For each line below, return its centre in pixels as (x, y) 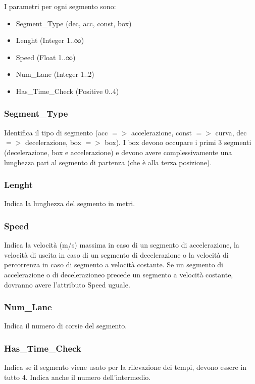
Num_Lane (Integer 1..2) (55, 74)
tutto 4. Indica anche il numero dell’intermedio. (78, 377)
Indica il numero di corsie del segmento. (66, 326)
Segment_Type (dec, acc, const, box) (74, 23)
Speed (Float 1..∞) (46, 57)
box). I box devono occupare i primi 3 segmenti (178, 142)
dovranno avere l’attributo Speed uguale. (67, 284)
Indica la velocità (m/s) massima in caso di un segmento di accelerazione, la (122, 245)
